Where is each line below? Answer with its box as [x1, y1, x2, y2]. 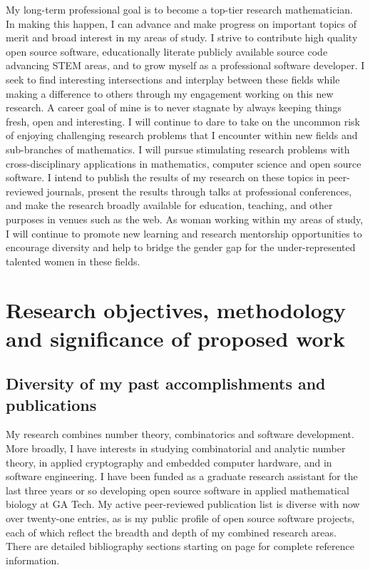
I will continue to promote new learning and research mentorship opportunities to [6, 225, 362, 240]
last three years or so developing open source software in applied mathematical [6, 482, 349, 497]
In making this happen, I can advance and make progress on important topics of [6, 16, 356, 31]
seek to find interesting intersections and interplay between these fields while [6, 71, 340, 86]
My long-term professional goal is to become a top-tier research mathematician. [6, 2, 353, 16]
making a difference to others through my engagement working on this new [6, 86, 334, 101]
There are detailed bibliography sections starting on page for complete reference [6, 539, 354, 554]
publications [6, 393, 97, 415]
